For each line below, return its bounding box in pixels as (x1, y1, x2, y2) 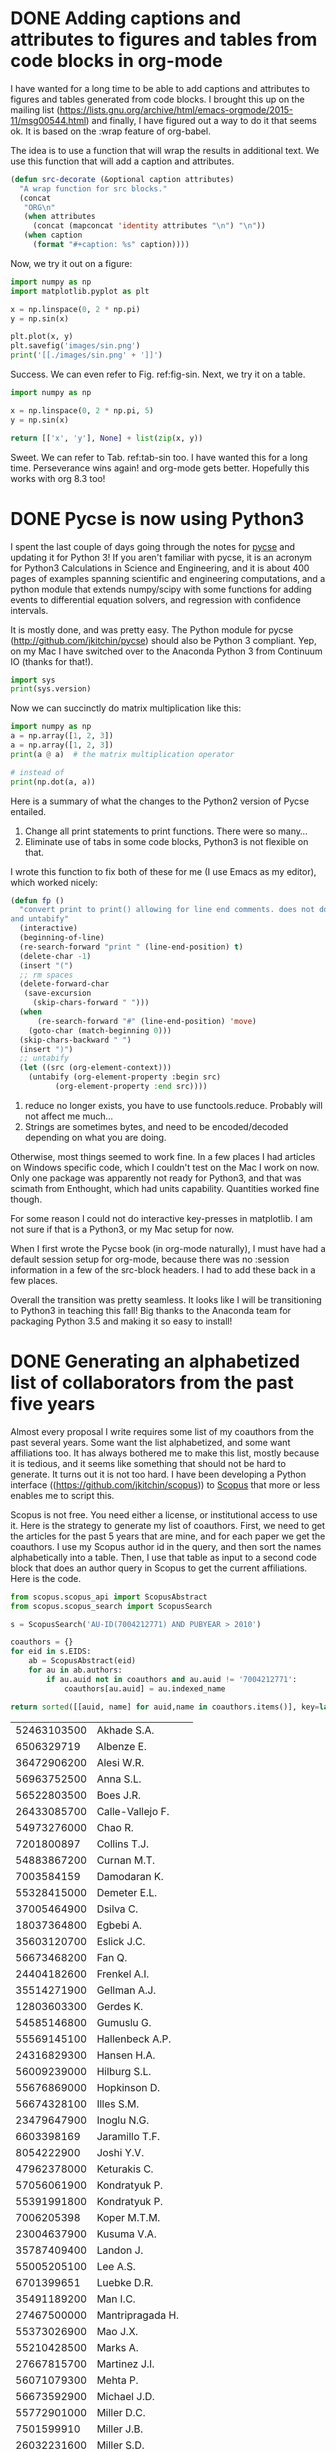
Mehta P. (96, 2373, 139, 2387)
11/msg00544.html (10, 114, 87, 126)
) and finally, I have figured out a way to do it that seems (85, 114, 317, 126)
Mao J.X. (96, 2324, 139, 2338)
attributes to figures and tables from (10, 28, 318, 51)
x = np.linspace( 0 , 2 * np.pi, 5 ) (10, 405, 155, 416)
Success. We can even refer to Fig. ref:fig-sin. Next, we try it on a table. (10, 368, 306, 381)
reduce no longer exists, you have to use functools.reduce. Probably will (24, 1099, 323, 1111)
